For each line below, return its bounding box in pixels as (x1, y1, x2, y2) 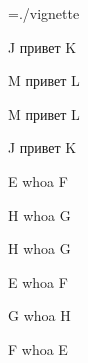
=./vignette (8, 3, 80, 23)
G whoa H (8, 305, 71, 326)
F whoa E (8, 338, 68, 359)
